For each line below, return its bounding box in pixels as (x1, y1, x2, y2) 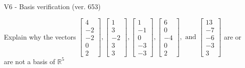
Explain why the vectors (4, 31, 76, 41)
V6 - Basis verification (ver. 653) (4, 1, 101, 11)
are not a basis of (4, 56, 55, 66)
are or (224, 31, 242, 41)
